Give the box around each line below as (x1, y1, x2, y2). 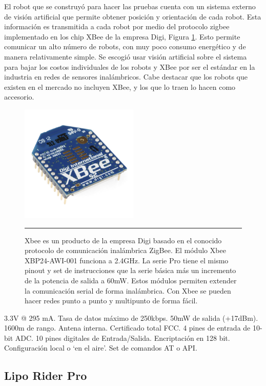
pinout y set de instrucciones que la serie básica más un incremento (25, 265, 236, 276)
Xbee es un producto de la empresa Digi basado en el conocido (25, 235, 222, 245)
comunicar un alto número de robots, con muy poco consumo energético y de (4, 41, 246, 52)
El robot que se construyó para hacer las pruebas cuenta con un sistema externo (4, 1, 256, 11)
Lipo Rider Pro (4, 368, 87, 383)
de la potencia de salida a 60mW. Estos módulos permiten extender (25, 275, 237, 285)
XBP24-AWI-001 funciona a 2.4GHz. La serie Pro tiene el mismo (25, 255, 229, 265)
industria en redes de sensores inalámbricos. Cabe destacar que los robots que (4, 71, 248, 82)
